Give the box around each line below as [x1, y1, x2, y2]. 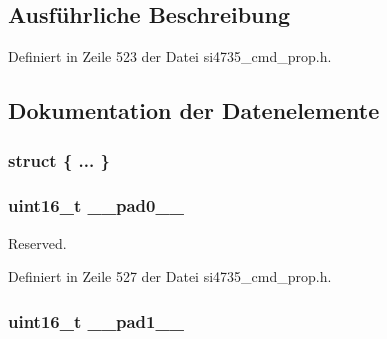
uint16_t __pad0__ [8, 193, 184, 218]
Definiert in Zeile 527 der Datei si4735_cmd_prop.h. [8, 266, 332, 287]
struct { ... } [8, 147, 110, 172]
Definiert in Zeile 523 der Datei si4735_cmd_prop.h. [8, 46, 332, 67]
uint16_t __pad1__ [8, 308, 184, 333]
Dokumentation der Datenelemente [8, 95, 380, 126]
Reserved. [8, 232, 67, 253]
